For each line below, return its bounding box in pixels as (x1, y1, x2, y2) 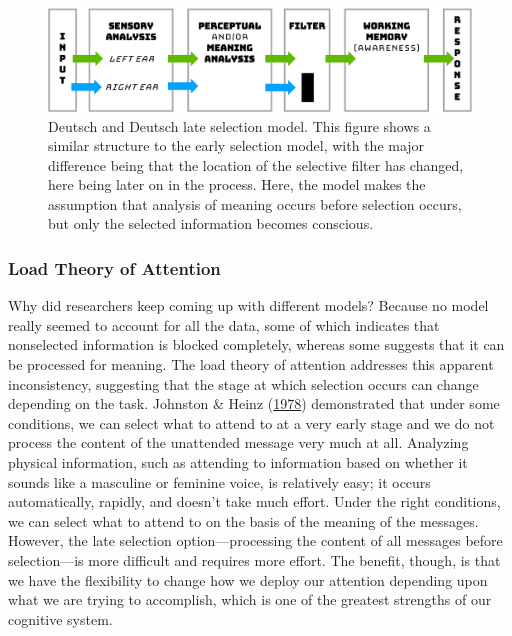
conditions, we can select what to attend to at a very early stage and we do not (8, 412, 495, 433)
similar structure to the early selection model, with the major (48, 135, 425, 156)
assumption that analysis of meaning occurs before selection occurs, (48, 193, 462, 214)
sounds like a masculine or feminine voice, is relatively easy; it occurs (8, 471, 431, 492)
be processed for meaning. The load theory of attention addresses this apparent (8, 354, 494, 375)
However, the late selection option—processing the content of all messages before (8, 530, 503, 551)
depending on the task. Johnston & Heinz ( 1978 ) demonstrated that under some (8, 393, 500, 414)
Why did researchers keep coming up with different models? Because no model (8, 295, 489, 316)
